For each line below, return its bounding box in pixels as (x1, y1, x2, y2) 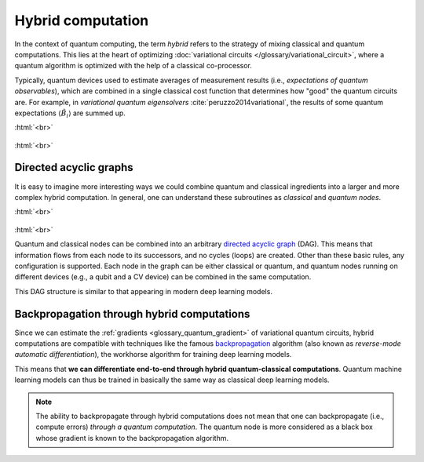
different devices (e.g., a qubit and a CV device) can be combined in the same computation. (14, 272, 312, 282)
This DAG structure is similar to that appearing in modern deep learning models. (14, 286, 272, 296)
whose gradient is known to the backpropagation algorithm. (35, 433, 229, 442)
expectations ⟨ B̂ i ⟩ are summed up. (14, 108, 126, 119)
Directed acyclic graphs (14, 161, 133, 174)
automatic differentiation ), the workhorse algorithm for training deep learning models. (14, 350, 292, 359)
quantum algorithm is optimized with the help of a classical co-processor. (14, 61, 253, 71)
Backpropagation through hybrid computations (14, 307, 250, 321)
